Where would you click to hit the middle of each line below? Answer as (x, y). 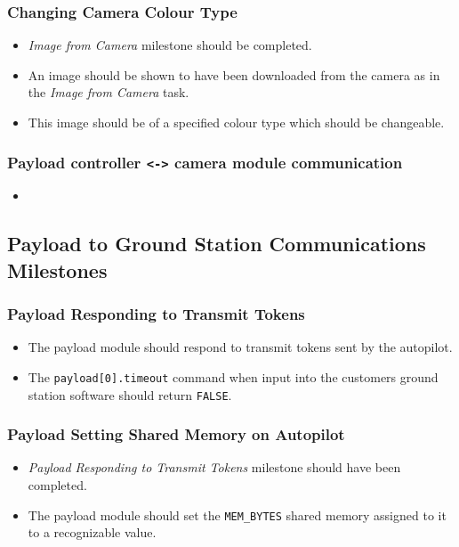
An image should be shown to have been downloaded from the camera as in (234, 74)
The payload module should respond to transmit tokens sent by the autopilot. (240, 347)
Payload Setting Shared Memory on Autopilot (176, 434)
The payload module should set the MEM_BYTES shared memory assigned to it (237, 514)
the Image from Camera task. (109, 92)
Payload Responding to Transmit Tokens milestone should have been (214, 467)
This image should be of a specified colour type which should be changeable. (236, 122)
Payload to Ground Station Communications (217, 244)
